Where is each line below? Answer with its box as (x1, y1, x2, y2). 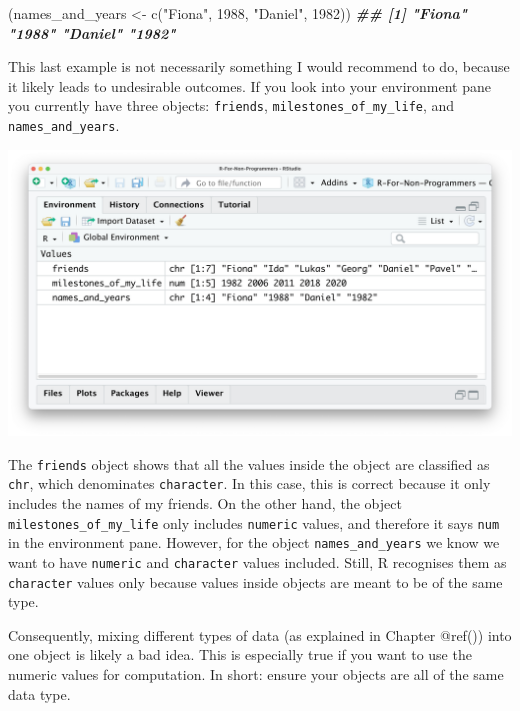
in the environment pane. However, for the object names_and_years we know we (8, 532, 500, 553)
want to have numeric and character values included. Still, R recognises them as (8, 551, 507, 572)
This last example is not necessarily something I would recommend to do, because (8, 56, 510, 77)
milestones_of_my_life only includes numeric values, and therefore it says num (8, 512, 500, 533)
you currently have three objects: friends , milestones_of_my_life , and (8, 95, 455, 116)
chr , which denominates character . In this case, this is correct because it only (8, 473, 491, 494)
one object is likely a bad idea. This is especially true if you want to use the (8, 644, 472, 665)
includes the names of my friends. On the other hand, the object (8, 493, 402, 514)
